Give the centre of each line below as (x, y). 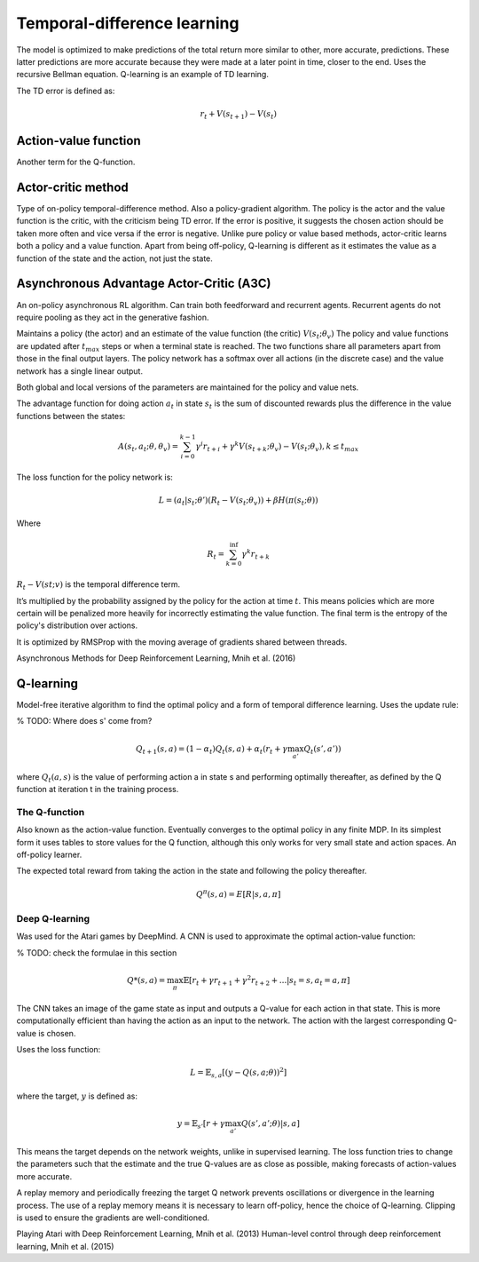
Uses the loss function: (59, 1050)
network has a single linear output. (80, 371)
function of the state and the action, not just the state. (114, 258)
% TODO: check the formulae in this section (97, 952)
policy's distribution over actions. (77, 625)
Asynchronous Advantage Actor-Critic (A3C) (144, 284)
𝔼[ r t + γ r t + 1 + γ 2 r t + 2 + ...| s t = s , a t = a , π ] (267, 980)
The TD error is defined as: (66, 91)
